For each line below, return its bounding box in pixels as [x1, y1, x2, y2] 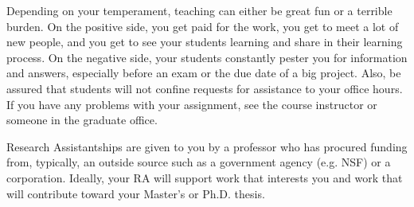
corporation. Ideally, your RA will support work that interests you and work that [6, 169, 403, 186]
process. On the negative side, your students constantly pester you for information [6, 49, 408, 65]
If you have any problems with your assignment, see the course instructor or [6, 96, 377, 112]
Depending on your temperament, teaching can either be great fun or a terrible [6, 2, 393, 18]
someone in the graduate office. [6, 111, 158, 128]
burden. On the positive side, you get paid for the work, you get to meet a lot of [6, 18, 399, 34]
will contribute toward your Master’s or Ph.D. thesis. [6, 185, 265, 201]
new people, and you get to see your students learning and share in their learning [6, 33, 403, 50]
